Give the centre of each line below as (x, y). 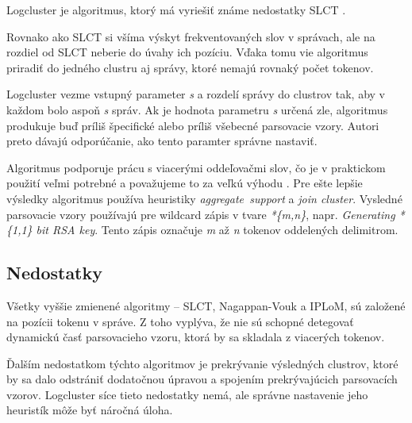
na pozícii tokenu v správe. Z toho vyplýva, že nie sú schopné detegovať (180, 321)
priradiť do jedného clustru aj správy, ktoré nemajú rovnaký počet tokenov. (190, 67)
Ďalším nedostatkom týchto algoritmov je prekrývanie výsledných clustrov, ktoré (202, 363)
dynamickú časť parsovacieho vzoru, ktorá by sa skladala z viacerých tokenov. (196, 337)
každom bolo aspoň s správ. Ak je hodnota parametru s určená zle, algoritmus (197, 109)
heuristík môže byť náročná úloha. (90, 410)
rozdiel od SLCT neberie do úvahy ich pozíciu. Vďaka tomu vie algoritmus (187, 52)
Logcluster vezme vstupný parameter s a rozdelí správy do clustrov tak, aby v (196, 94)
